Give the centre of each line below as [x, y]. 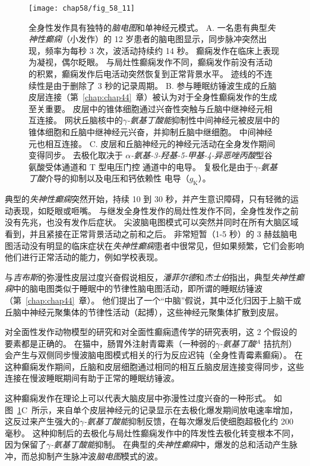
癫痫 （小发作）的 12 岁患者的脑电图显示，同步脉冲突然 [152, 39]
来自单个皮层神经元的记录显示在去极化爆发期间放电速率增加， [177, 409]
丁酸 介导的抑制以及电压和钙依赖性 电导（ [109, 178]
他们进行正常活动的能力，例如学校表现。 [84, 257]
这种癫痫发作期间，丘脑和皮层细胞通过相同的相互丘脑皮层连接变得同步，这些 [154, 366]
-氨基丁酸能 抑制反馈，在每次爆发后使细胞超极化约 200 [189, 421]
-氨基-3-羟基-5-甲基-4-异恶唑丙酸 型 [197, 155]
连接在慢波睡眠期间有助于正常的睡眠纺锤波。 [92, 378]
